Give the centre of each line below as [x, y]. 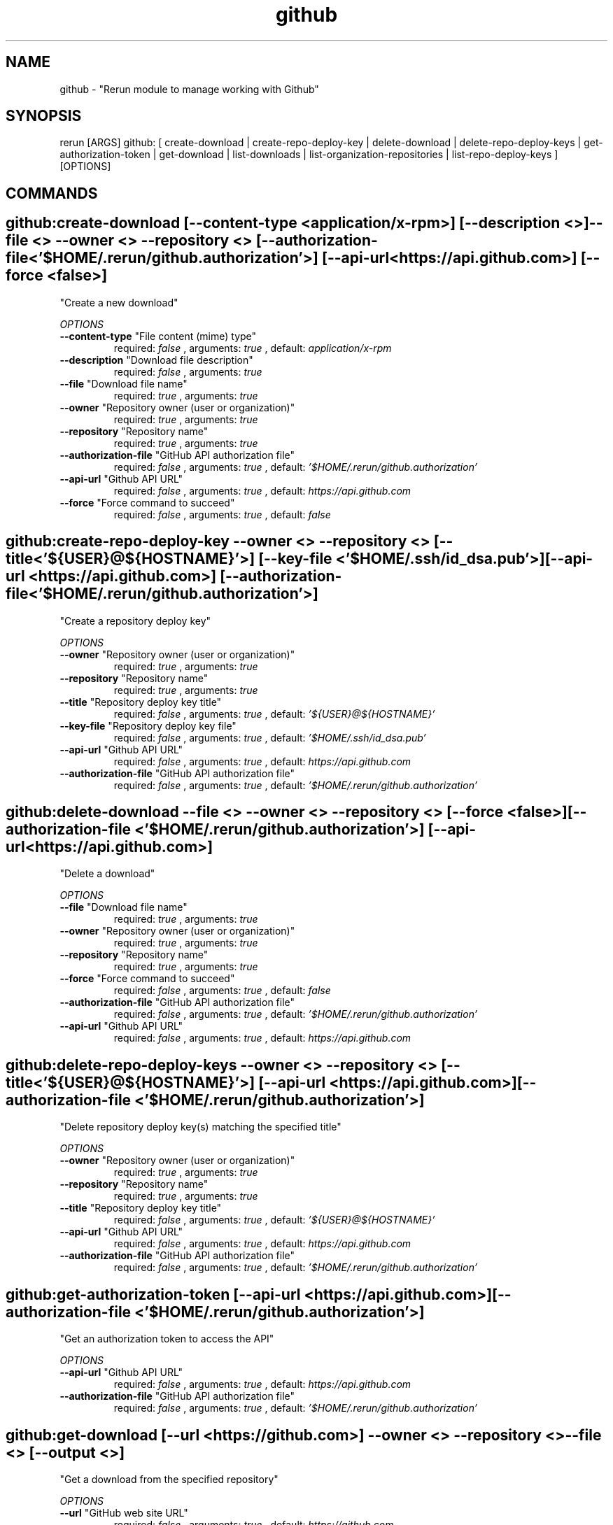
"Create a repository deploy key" [135, 620]
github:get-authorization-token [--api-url [153, 1294]
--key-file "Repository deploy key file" [148, 725]
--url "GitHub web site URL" [124, 1512]
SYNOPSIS [44, 116]
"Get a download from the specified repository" [169, 1479]
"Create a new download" [119, 302]
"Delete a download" [107, 874]
